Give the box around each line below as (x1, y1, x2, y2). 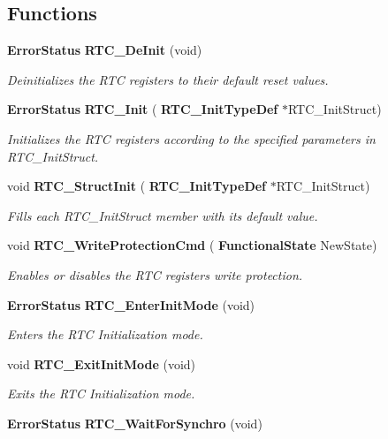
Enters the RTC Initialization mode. (7, 325, 203, 344)
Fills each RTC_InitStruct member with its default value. (7, 206, 318, 224)
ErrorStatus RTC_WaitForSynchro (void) (7, 413, 262, 432)
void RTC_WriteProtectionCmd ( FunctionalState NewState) (7, 236, 377, 254)
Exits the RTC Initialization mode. (7, 384, 195, 403)
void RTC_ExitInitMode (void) (7, 354, 196, 373)
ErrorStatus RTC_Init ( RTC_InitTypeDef (7, 100, 278, 118)
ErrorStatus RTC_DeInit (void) (7, 41, 202, 59)
